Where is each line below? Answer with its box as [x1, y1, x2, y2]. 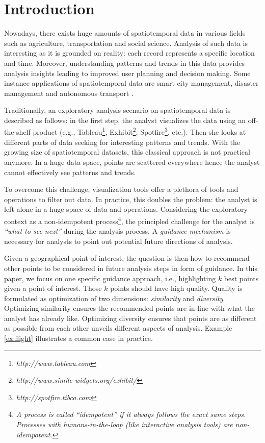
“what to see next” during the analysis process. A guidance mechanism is [4, 226, 231, 236]
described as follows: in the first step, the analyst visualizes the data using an [4, 114, 246, 125]
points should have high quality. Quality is [110, 283, 243, 293]
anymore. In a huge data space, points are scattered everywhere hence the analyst [4, 156, 260, 167]
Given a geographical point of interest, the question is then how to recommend [4, 253, 250, 263]
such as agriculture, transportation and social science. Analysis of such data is [4, 37, 248, 48]
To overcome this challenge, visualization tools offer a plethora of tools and [4, 184, 238, 194]
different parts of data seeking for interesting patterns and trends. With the [4, 136, 241, 147]
